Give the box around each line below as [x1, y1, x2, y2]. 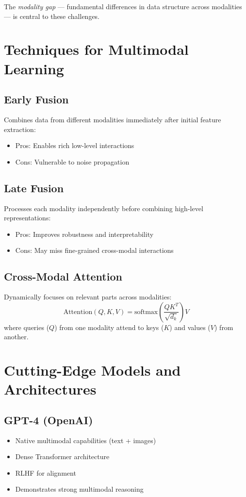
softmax [134, 308, 158, 315]
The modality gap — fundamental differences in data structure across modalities [4, 1, 242, 11]
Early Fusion [4, 92, 69, 107]
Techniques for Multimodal [4, 39, 189, 59]
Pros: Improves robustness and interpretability [15, 229, 154, 239]
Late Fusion [4, 180, 64, 195]
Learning [4, 58, 64, 78]
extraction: [4, 124, 36, 134]
